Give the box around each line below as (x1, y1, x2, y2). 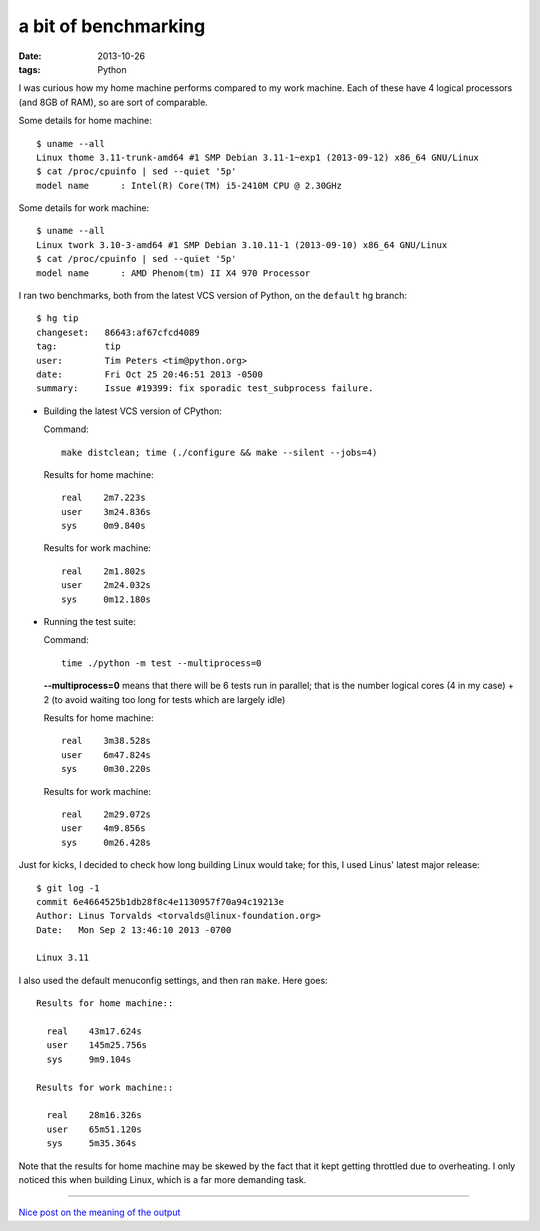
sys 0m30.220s (61, 763, 152, 775)
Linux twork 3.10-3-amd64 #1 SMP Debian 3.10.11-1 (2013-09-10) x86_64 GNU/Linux (36, 239, 448, 250)
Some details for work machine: (18, 202, 150, 214)
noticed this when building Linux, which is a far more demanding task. (18, 1173, 307, 1185)
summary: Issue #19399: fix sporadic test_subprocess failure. (36, 383, 374, 394)
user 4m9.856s (61, 823, 146, 834)
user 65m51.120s (46, 1123, 142, 1135)
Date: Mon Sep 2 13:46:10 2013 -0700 (36, 924, 232, 935)
